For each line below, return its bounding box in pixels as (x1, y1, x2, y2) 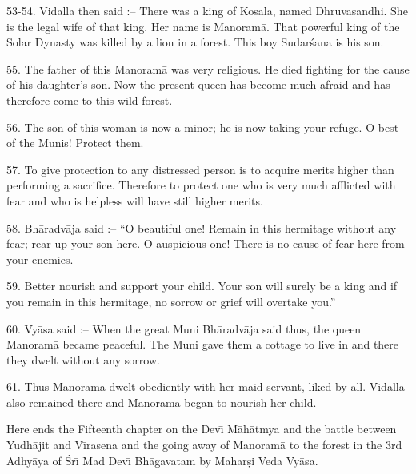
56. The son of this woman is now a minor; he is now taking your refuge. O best (6, 118, 399, 135)
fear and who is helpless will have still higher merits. (6, 192, 263, 209)
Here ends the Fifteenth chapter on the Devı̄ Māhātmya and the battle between (6, 420, 397, 437)
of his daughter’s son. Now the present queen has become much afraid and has (6, 76, 390, 93)
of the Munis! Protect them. (6, 134, 144, 151)
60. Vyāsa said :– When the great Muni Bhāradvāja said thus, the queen (6, 320, 362, 337)
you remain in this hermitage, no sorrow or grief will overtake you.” (6, 293, 336, 309)
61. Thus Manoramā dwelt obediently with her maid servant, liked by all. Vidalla (6, 378, 405, 395)
